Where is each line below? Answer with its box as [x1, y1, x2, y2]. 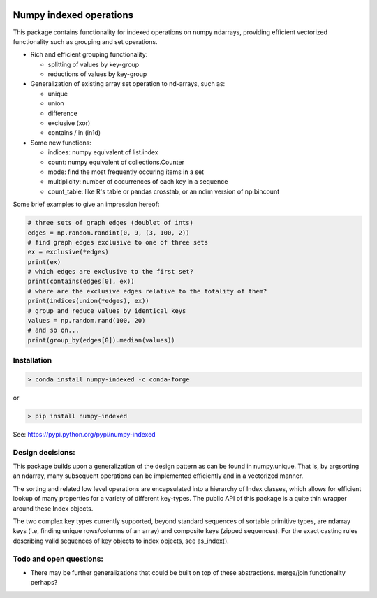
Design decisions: [13, 447, 76, 457]
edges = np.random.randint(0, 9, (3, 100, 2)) [27, 228, 190, 237]
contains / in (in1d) [47, 129, 101, 137]
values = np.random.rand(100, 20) [27, 316, 146, 325]
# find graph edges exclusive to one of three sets [27, 238, 209, 246]
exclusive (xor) [47, 119, 91, 127]
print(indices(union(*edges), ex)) [27, 297, 149, 305]
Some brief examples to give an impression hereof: [13, 200, 160, 209]
